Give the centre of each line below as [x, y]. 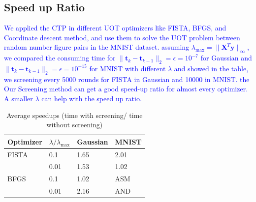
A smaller [18, 98]
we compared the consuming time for [60, 58]
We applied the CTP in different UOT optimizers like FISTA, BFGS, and [115, 28]
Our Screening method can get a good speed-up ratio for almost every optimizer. [126, 89]
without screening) [75, 125]
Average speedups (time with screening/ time [75, 115]
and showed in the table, [211, 68]
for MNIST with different [128, 68]
